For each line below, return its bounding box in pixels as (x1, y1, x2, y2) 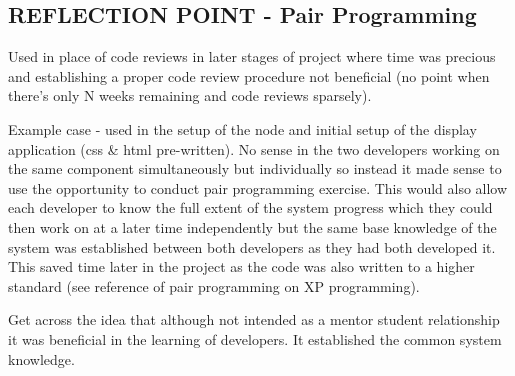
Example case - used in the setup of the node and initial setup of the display (8, 118, 477, 139)
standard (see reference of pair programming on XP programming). (8, 275, 420, 296)
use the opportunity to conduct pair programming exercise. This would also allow (8, 177, 508, 198)
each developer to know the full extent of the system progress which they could (8, 197, 493, 218)
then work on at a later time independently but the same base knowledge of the (8, 216, 497, 237)
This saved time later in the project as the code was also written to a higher (8, 256, 475, 277)
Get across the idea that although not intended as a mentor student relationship (8, 309, 500, 330)
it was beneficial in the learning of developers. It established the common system (8, 328, 502, 349)
